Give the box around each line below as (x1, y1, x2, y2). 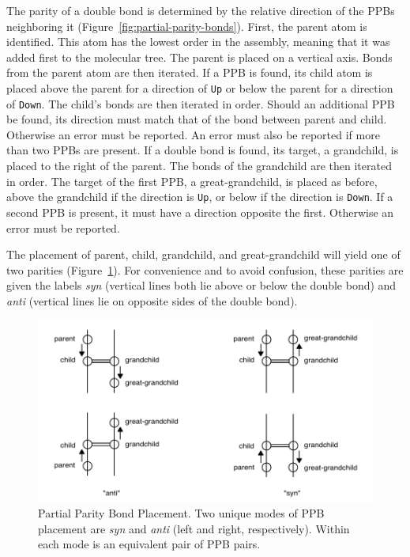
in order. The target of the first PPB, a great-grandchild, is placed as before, (6, 172, 378, 189)
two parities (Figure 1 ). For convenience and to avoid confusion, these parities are (6, 261, 404, 278)
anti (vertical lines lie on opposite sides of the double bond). (6, 292, 298, 309)
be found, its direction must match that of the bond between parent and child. (6, 111, 387, 127)
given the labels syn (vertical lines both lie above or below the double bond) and (6, 277, 397, 294)
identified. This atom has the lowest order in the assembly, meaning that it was (6, 33, 390, 50)
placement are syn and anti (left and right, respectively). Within (38, 520, 350, 536)
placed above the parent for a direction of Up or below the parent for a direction (6, 79, 393, 96)
